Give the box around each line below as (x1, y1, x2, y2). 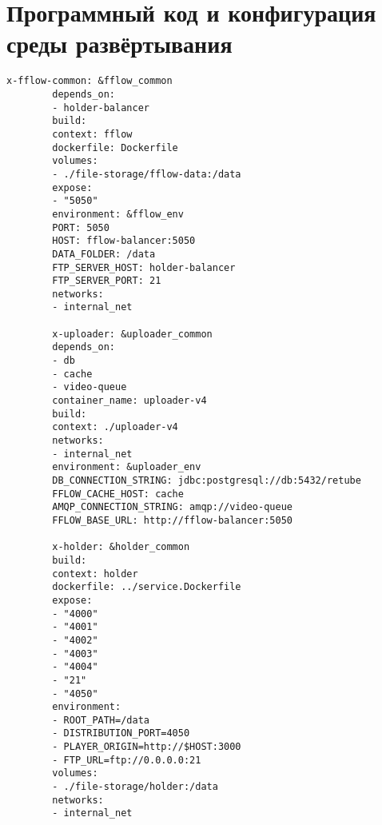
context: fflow (52, 128, 133, 140)
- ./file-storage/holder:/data (52, 781, 218, 793)
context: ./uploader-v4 (52, 421, 178, 433)
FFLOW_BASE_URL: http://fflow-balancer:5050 (52, 514, 292, 526)
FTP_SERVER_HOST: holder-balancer (52, 261, 236, 273)
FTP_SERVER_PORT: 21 (52, 275, 161, 287)
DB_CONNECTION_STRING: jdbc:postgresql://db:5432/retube (52, 475, 361, 486)
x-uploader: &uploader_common (52, 328, 213, 340)
